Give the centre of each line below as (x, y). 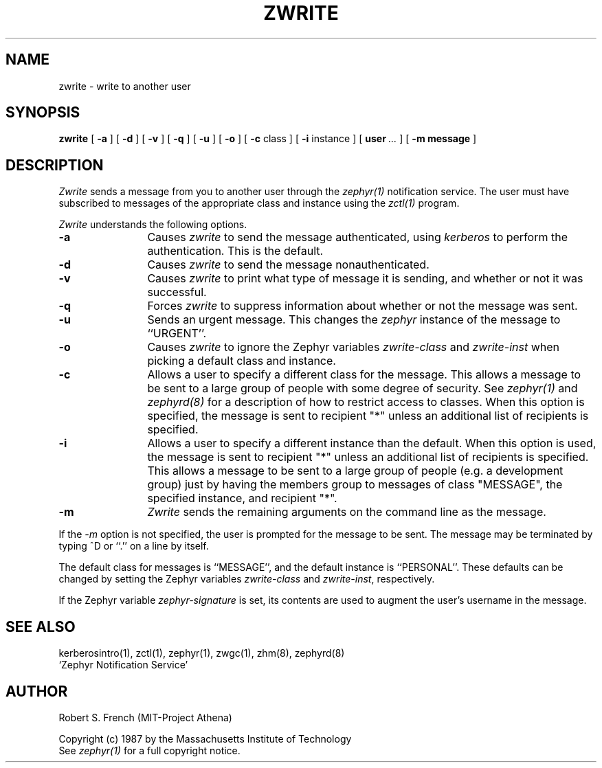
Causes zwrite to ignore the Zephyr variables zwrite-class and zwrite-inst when (354, 347)
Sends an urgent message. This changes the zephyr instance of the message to (354, 320)
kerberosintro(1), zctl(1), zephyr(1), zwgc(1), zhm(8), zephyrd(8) (202, 653)
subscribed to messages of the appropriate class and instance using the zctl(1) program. (259, 203)
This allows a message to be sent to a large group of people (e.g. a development (355, 471)
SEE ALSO (41, 626)
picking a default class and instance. (242, 361)
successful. (177, 292)
